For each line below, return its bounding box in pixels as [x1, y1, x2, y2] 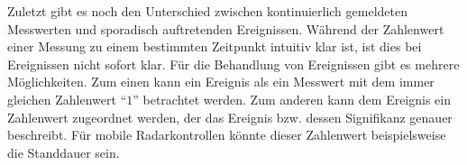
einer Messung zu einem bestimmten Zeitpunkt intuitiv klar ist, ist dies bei [7, 37, 422, 56]
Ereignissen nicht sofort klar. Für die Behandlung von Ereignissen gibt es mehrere [7, 54, 460, 73]
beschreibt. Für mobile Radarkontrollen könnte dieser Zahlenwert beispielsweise [7, 125, 446, 144]
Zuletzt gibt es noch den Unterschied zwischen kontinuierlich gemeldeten [7, 2, 407, 20]
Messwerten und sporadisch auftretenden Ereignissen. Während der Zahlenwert [7, 19, 444, 38]
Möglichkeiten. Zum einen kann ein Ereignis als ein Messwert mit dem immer [7, 72, 435, 91]
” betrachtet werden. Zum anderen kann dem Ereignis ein [133, 89, 452, 108]
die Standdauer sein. [7, 142, 120, 161]
